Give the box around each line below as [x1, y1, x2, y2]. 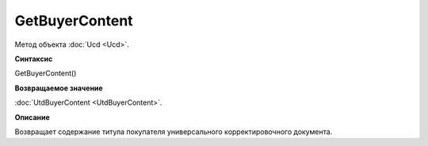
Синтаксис [14, 54, 53, 63]
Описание [14, 112, 51, 122]
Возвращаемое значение [14, 83, 103, 93]
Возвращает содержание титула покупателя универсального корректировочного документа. [14, 127, 333, 136]
